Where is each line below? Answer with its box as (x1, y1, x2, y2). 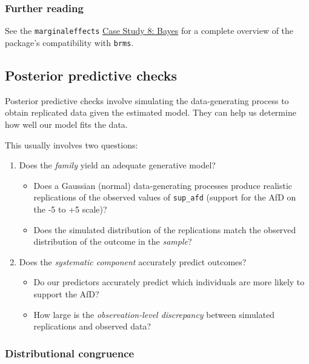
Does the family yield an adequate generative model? (19, 159, 216, 171)
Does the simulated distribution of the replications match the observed (33, 223, 296, 236)
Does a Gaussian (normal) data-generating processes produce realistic (33, 179, 293, 191)
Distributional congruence (5, 345, 135, 360)
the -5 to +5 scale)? (33, 202, 107, 215)
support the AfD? (33, 287, 99, 300)
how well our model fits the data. (5, 117, 128, 130)
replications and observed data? (33, 320, 151, 333)
